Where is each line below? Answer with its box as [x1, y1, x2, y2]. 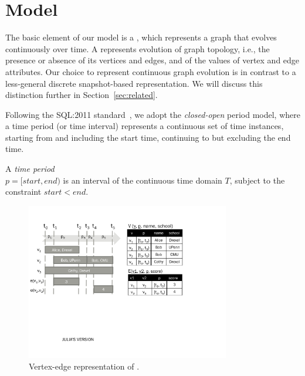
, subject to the [229, 174, 285, 186]
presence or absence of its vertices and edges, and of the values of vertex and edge [5, 54, 300, 66]
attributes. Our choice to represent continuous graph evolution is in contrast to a [5, 65, 296, 77]
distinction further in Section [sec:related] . [5, 89, 158, 101]
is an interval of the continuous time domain [63, 174, 222, 186]
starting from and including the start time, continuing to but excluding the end [5, 131, 291, 143]
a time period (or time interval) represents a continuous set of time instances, [5, 120, 284, 132]
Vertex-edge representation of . [29, 360, 140, 372]
